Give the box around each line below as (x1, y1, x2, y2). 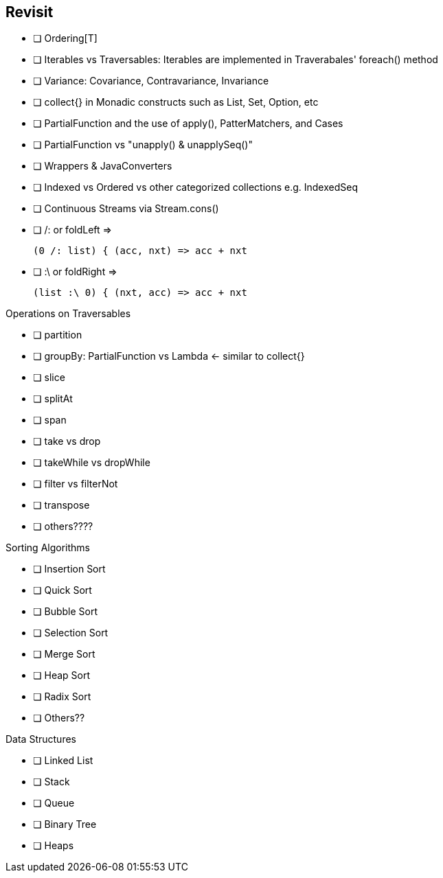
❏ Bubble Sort (33, 605, 98, 618)
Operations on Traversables (5, 308, 131, 320)
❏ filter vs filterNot (33, 478, 118, 490)
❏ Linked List (33, 754, 93, 767)
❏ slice (33, 371, 65, 384)
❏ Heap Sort (33, 669, 91, 682)
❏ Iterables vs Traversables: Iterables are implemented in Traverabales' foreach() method (33, 54, 438, 66)
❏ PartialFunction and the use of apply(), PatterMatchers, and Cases (33, 117, 343, 130)
